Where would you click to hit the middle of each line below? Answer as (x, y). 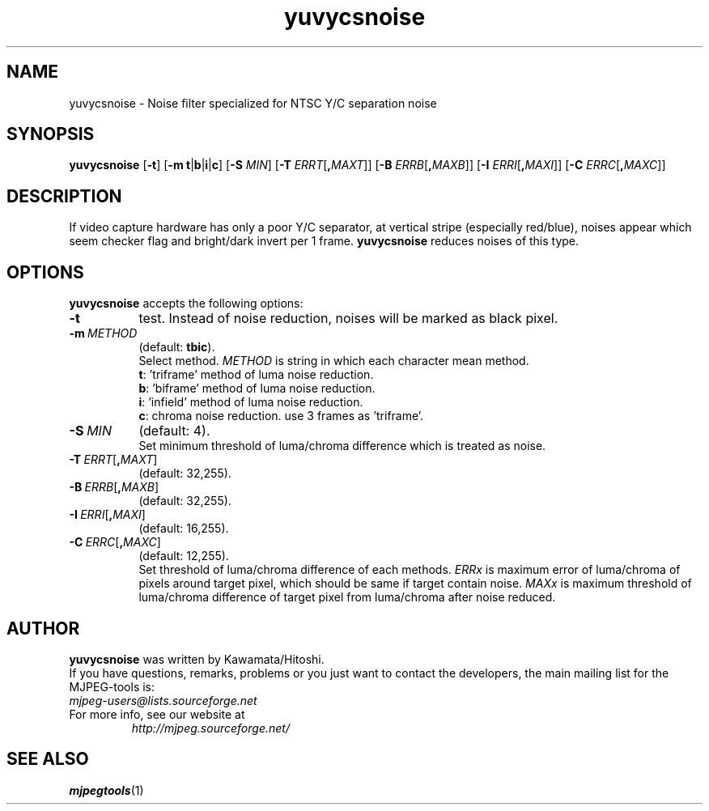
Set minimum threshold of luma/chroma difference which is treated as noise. (342, 446)
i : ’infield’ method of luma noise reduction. (251, 402)
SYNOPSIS (51, 134)
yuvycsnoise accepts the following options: (186, 304)
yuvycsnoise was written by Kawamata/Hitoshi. (197, 659)
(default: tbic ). (177, 347)
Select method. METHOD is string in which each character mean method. (334, 361)
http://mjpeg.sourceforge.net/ (210, 728)
